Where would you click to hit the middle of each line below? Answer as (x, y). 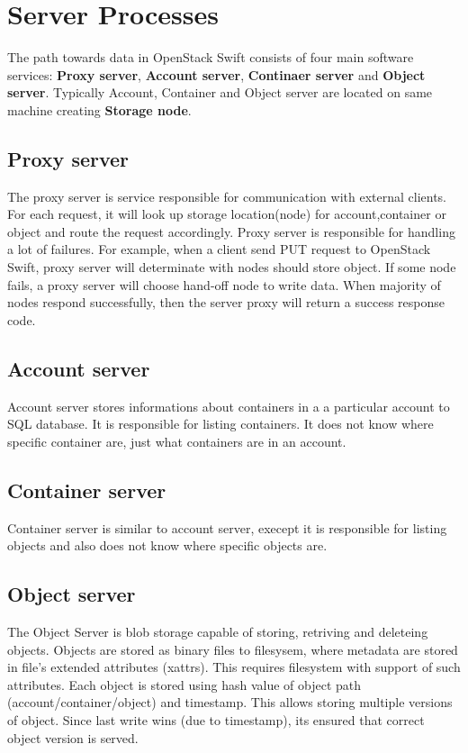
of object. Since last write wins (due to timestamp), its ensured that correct (216, 720)
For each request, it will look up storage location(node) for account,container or (227, 214)
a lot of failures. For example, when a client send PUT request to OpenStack (219, 249)
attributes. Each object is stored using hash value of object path (184, 684)
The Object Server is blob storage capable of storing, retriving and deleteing (218, 632)
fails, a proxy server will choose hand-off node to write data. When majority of (224, 284)
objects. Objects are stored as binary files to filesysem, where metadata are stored (233, 649)
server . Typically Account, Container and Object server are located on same (220, 92)
